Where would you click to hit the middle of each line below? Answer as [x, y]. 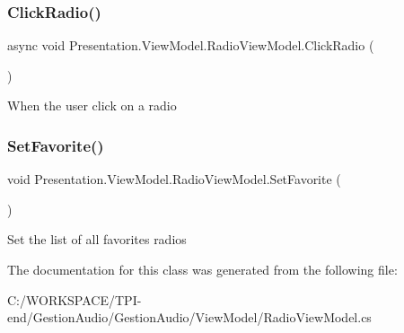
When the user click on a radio [92, 105]
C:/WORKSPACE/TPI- [75, 299]
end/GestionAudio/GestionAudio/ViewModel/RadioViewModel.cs [189, 317]
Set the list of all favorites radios [97, 239]
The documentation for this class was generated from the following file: [202, 269]
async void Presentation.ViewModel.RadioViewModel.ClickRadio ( [191, 45]
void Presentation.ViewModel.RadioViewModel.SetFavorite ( [174, 179]
